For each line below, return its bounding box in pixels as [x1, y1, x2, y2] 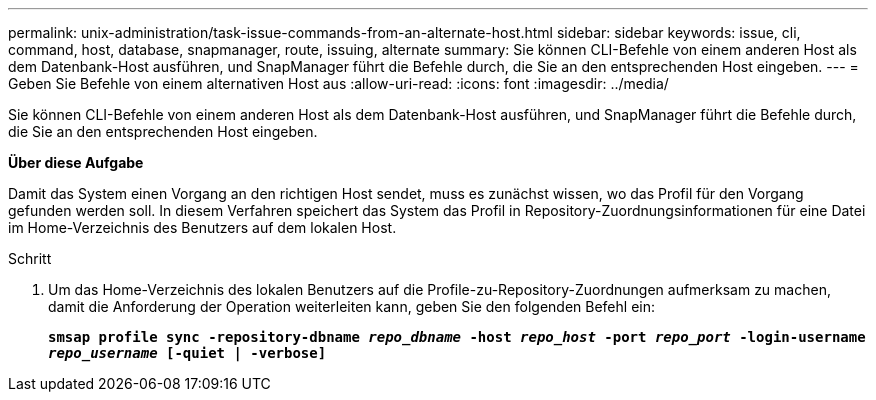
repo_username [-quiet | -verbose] [48, 345, 327, 361]
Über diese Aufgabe [8, 154, 144, 171]
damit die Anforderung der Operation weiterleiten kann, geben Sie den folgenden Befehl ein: [48, 298, 655, 315]
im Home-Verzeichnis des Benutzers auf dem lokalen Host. [8, 219, 397, 236]
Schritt [8, 250, 52, 267]
